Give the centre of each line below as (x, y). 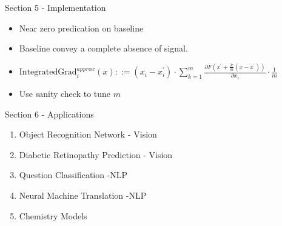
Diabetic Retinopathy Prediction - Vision (96, 154)
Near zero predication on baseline (81, 28)
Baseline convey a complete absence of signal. (103, 48)
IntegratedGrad (48, 72)
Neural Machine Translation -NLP (83, 195)
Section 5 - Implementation (55, 7)
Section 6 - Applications (49, 114)
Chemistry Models (53, 215)
